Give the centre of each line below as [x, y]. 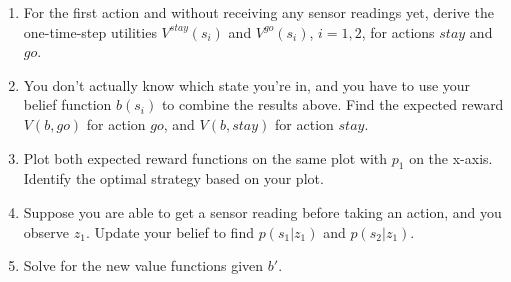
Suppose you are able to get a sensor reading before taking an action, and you [262, 211]
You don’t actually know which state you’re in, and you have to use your [247, 84]
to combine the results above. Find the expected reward [332, 104]
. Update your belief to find [169, 231]
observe [46, 231]
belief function [67, 104]
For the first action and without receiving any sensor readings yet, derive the [258, 12]
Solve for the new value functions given [143, 265]
